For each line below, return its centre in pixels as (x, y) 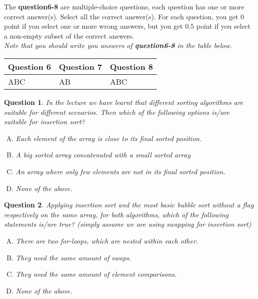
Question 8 (131, 66)
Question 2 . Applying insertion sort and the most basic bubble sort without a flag (129, 205)
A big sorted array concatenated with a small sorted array (103, 155)
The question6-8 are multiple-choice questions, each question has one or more (124, 6)
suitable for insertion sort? (45, 122)
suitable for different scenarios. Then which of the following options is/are (117, 112)
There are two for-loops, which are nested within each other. (107, 240)
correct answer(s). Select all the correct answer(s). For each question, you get (121, 16)
